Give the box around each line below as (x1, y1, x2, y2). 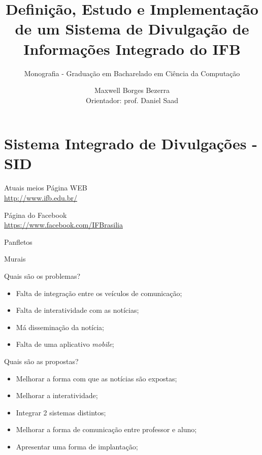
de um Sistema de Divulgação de (15, 18, 249, 39)
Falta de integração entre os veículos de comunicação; (16, 287, 182, 298)
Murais (4, 253, 26, 264)
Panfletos (4, 236, 32, 247)
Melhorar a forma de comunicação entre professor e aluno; (16, 424, 197, 435)
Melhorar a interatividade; (16, 390, 98, 401)
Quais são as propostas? (4, 355, 79, 366)
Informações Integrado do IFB (23, 38, 241, 59)
